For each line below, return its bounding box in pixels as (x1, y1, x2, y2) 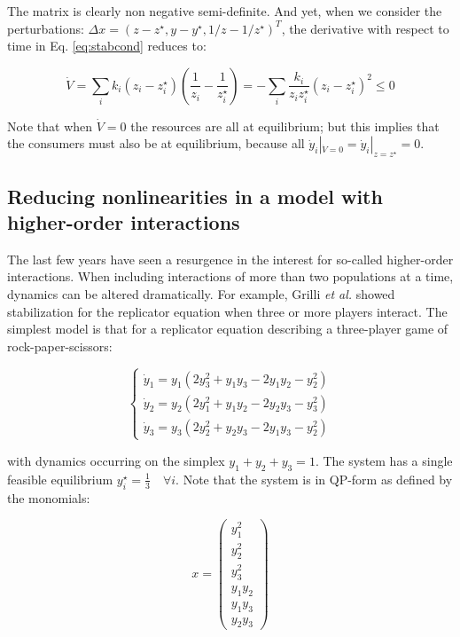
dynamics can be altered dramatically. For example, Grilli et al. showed (7, 284, 395, 303)
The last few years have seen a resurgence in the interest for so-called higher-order (7, 249, 454, 268)
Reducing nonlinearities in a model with (7, 182, 383, 209)
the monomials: (7, 488, 90, 507)
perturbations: (7, 19, 84, 37)
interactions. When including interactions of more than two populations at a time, (7, 267, 454, 286)
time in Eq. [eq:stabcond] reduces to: (7, 36, 207, 55)
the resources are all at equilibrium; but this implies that (130, 116, 440, 135)
